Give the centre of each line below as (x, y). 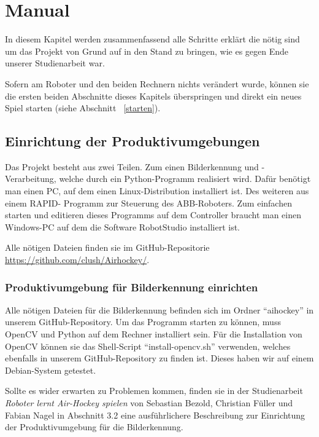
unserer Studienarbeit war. (55, 63)
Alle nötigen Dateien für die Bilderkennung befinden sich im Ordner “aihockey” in (159, 309)
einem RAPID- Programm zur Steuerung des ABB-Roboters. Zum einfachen (148, 203)
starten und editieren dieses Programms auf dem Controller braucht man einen (153, 215)
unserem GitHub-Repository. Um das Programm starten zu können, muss (143, 322)
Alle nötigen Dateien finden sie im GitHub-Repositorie (107, 247)
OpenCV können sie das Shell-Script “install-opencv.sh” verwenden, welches (148, 346)
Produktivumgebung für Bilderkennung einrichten (132, 287)
